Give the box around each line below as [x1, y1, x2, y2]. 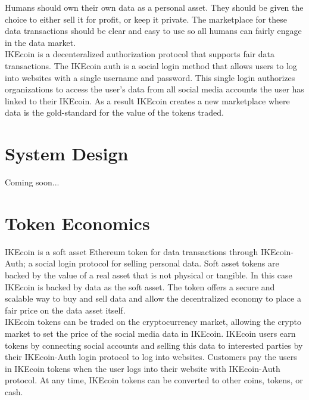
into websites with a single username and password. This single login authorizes [5, 71, 295, 83]
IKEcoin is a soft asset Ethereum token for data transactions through [5, 245, 258, 258]
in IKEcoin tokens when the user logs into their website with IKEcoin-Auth [5, 362, 280, 374]
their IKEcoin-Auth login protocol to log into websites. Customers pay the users [5, 351, 297, 363]
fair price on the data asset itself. [5, 303, 126, 316]
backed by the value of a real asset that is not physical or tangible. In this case [5, 268, 292, 281]
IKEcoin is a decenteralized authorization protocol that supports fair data [5, 48, 274, 60]
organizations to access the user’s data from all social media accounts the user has [5, 83, 304, 95]
